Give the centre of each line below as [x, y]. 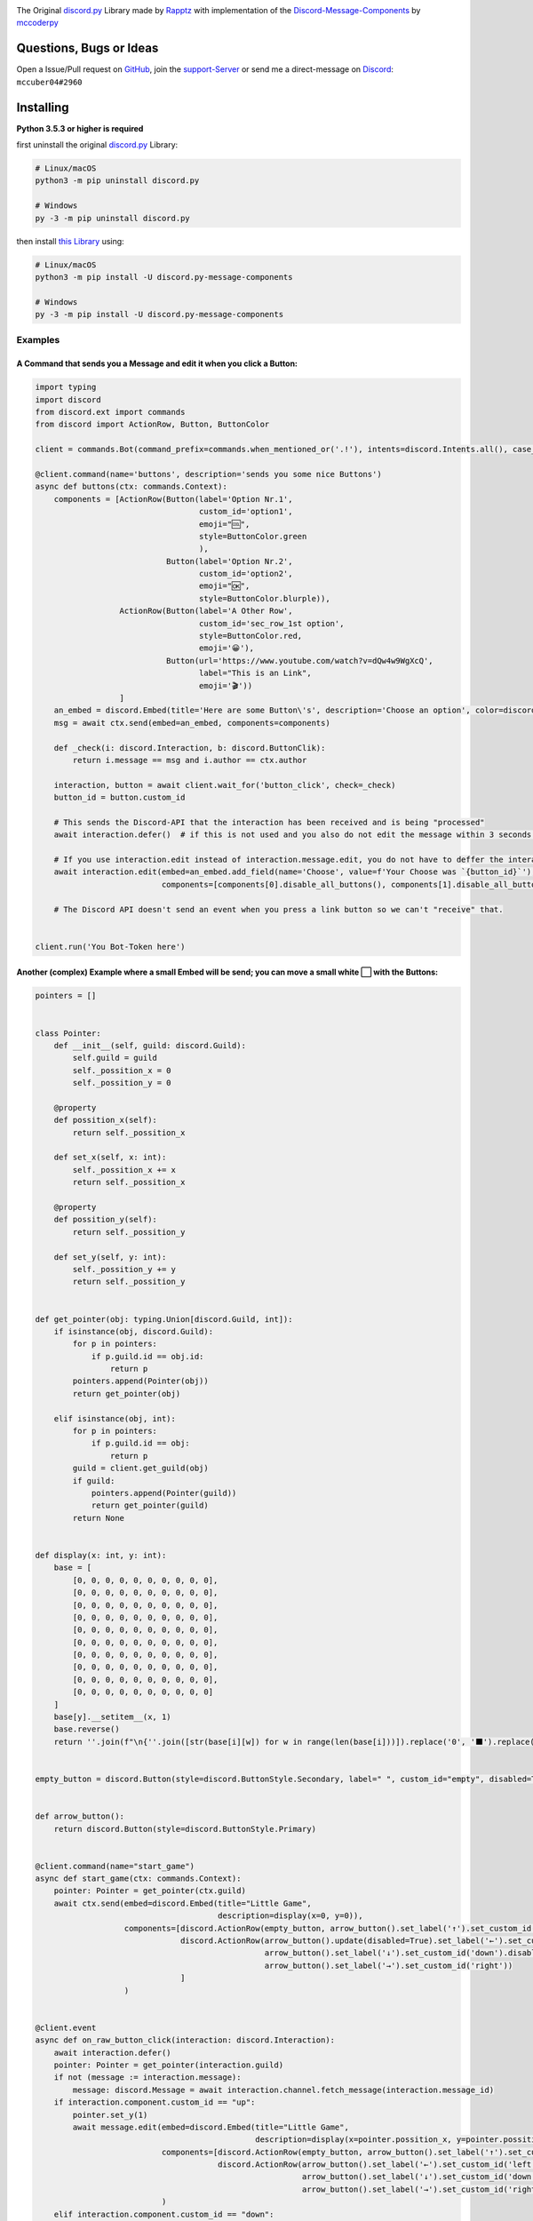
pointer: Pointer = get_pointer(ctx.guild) [150, 1891]
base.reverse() [87, 1729]
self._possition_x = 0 [122, 1070]
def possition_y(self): [105, 1220]
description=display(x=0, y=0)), [290, 1916]
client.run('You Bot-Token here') [110, 947]
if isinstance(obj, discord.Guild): [133, 1331]
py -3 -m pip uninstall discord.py [112, 218]
